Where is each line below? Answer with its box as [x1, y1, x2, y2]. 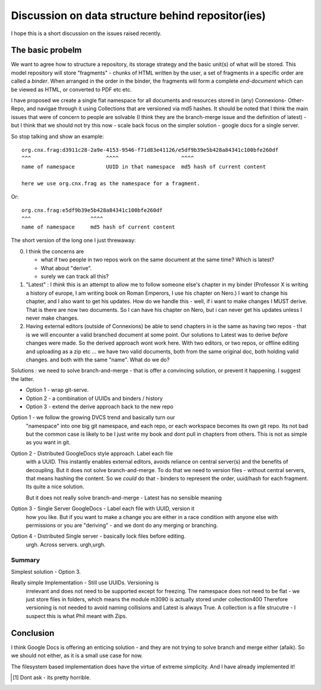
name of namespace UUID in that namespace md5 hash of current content [21, 163, 266, 170]
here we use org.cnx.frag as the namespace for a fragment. [21, 180, 200, 187]
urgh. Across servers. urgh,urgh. [26, 541, 106, 548]
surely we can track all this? [40, 273, 109, 280]
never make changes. [26, 314, 79, 321]
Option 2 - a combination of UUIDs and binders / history [26, 395, 163, 402]
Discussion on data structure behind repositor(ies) [11, 9, 266, 22]
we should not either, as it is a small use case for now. [11, 652, 143, 659]
